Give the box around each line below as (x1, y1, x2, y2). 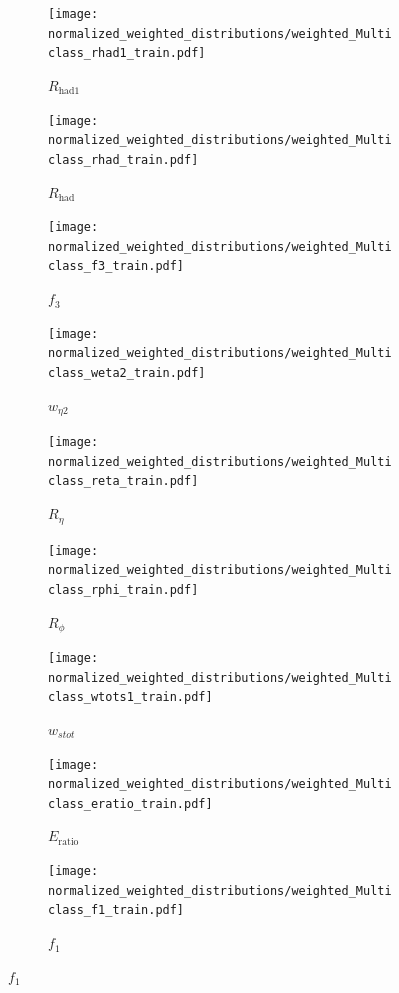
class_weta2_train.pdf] (48, 366, 206, 380)
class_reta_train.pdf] (48, 474, 199, 489)
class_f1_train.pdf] (48, 903, 185, 918)
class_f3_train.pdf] (48, 259, 185, 274)
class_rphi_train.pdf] (48, 582, 199, 597)
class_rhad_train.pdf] (48, 152, 199, 167)
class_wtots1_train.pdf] (48, 690, 213, 705)
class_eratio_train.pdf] (48, 796, 213, 811)
